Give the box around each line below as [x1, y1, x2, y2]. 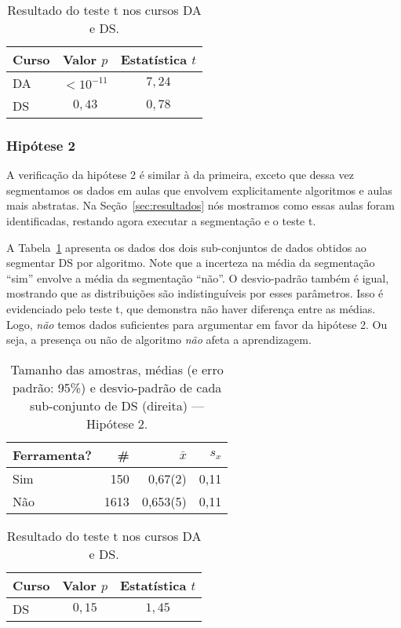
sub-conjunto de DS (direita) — [30, 396, 205, 414]
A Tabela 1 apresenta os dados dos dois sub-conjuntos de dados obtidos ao [6, 239, 366, 255]
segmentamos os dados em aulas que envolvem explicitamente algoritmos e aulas [6, 181, 392, 198]
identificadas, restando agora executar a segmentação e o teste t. [6, 213, 316, 228]
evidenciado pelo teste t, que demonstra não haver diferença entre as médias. [6, 300, 376, 316]
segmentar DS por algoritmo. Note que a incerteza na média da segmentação [6, 254, 375, 271]
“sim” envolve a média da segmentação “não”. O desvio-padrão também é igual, [6, 269, 389, 286]
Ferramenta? [13, 445, 92, 464]
